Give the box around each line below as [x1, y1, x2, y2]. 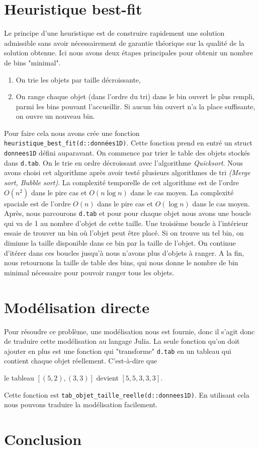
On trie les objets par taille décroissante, [16, 74, 141, 85]
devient [96, 372, 119, 383]
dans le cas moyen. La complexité [130, 187, 234, 197]
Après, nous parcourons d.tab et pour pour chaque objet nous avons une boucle [4, 208, 251, 218]
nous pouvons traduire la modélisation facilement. [4, 399, 158, 410]
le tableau [4, 372, 34, 383]
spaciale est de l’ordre [4, 198, 71, 208]
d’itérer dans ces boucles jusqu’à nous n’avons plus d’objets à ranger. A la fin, [4, 247, 244, 258]
